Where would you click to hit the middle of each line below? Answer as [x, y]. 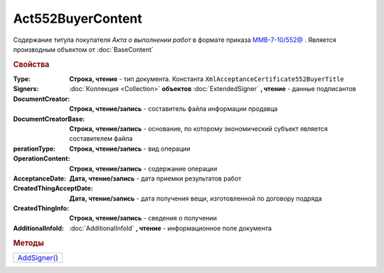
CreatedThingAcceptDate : [53, 188]
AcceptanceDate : [40, 178]
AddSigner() [38, 257]
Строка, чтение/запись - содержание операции [143, 168]
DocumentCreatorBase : [49, 119]
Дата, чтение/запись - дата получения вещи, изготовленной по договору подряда [196, 198]
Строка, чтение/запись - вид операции [130, 149]
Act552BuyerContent [78, 18]
